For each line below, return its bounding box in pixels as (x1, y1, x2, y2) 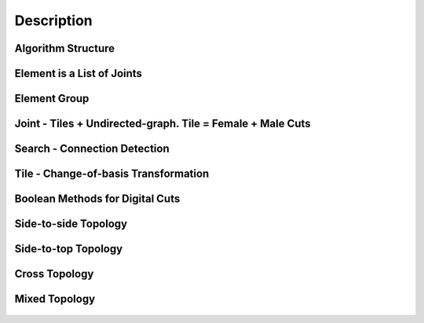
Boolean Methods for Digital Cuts (14, 193, 181, 206)
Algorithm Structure (14, 42, 115, 55)
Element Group (14, 92, 90, 105)
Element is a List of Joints (14, 67, 143, 80)
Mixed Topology (14, 292, 96, 306)
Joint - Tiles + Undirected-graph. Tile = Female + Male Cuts (14, 117, 311, 130)
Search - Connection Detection (14, 142, 170, 156)
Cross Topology (14, 267, 94, 281)
